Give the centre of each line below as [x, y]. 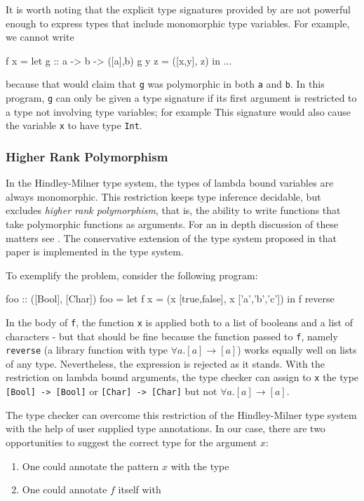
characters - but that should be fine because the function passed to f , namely [172, 336]
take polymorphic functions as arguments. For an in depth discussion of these [172, 223]
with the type [200, 466]
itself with [140, 489]
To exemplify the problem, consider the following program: [132, 275]
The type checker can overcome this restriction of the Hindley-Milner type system [181, 414]
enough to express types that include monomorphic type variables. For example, [178, 23]
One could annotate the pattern [90, 466]
